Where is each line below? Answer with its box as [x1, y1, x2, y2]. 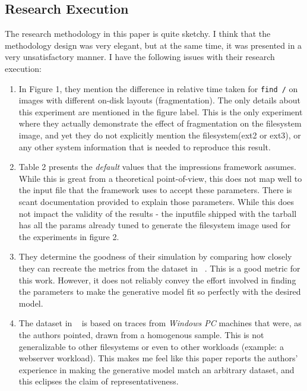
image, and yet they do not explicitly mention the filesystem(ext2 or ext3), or [18, 129, 301, 141]
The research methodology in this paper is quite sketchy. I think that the [5, 27, 271, 40]
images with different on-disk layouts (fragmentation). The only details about [18, 94, 300, 106]
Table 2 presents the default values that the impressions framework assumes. [18, 160, 296, 173]
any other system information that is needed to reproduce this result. [18, 140, 271, 153]
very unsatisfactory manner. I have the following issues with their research [5, 51, 275, 63]
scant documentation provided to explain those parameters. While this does [18, 195, 295, 207]
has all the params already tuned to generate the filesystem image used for [18, 219, 291, 231]
